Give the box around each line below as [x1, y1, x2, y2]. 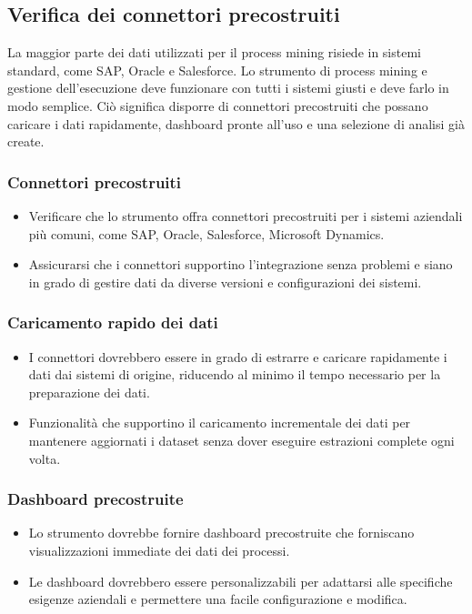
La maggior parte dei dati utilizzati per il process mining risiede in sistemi [7, 43, 421, 62]
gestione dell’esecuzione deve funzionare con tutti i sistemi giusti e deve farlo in [7, 78, 449, 97]
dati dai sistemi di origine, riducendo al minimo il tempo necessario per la [28, 365, 441, 384]
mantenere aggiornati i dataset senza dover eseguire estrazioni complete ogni [28, 430, 455, 449]
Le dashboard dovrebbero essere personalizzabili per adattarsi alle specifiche [28, 571, 453, 590]
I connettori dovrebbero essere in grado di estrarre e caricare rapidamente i [28, 347, 447, 366]
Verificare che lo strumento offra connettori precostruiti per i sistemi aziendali [28, 206, 463, 225]
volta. [28, 448, 61, 468]
